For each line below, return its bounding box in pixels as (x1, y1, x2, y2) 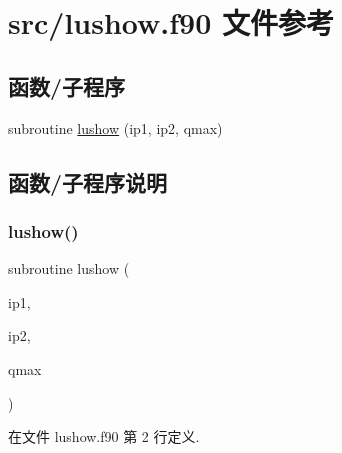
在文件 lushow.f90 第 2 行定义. (8, 426, 200, 447)
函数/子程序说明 (8, 166, 168, 197)
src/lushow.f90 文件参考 (8, 2, 334, 43)
